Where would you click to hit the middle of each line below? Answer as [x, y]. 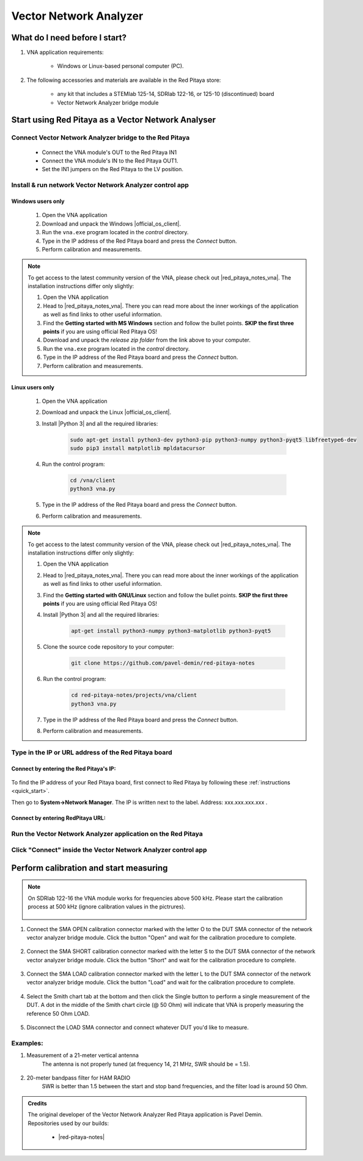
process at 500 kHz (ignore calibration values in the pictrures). [107, 907]
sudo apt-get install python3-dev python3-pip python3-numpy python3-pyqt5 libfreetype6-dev [213, 440]
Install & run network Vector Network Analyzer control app [100, 185]
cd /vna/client [93, 481]
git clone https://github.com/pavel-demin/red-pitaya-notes [163, 663]
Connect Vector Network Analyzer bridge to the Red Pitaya [101, 138]
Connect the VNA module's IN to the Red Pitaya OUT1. [110, 160]
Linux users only [33, 387]
